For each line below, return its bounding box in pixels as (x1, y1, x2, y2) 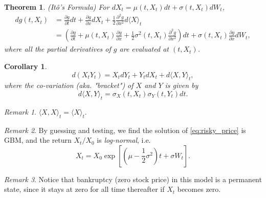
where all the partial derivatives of (4, 43, 111, 54)
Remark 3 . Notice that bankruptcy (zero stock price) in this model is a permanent (4, 173, 262, 184)
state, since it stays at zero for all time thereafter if (4, 184, 165, 194)
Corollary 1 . (4, 60, 47, 71)
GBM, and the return (4, 135, 72, 145)
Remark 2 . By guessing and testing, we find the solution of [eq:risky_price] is (4, 124, 246, 135)
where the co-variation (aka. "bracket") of (4, 80, 134, 91)
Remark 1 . (4, 106, 36, 117)
